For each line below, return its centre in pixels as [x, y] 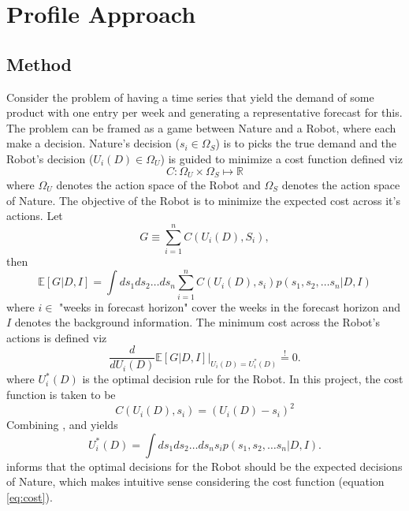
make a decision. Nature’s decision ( [93, 143]
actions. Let [35, 216]
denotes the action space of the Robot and [158, 185]
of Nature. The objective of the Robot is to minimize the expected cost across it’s [203, 200]
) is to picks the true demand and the [306, 143]
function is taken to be [61, 395]
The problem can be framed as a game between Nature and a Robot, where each [201, 127]
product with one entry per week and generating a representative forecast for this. [204, 112]
